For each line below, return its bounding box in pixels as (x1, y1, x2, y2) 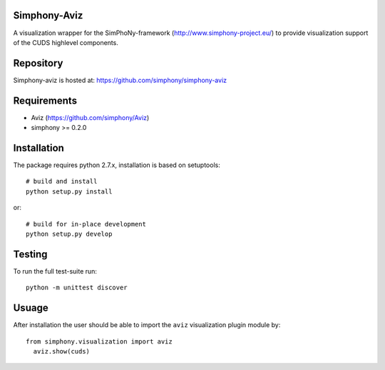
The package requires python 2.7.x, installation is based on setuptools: (13, 161, 220, 169)
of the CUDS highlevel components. (13, 38, 119, 46)
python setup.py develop (26, 229, 113, 238)
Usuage (13, 302, 49, 314)
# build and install (26, 177, 98, 186)
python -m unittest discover (26, 284, 128, 292)
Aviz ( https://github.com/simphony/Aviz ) (31, 113, 150, 121)
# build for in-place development (26, 220, 146, 228)
